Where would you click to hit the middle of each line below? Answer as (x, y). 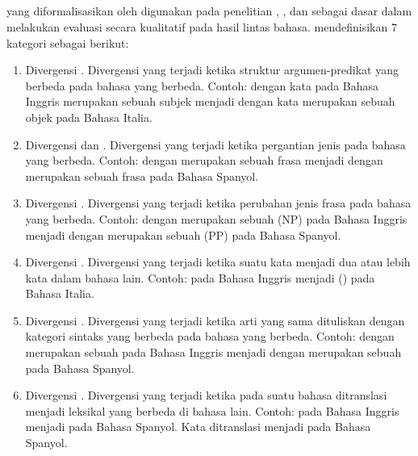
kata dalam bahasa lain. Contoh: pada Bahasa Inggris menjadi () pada (200, 277)
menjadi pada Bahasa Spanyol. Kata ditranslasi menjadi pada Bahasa (198, 427)
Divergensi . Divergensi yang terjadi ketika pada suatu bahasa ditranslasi (206, 395)
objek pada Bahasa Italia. (89, 117)
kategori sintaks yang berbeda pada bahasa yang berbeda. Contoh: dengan (210, 336)
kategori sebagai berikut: (68, 42)
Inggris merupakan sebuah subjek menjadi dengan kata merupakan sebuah (210, 101)
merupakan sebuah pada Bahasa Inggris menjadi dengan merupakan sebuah (213, 352)
